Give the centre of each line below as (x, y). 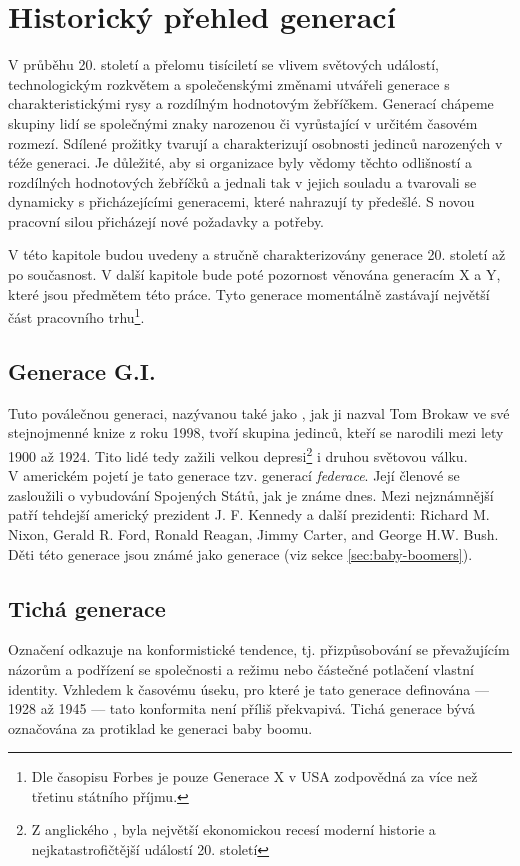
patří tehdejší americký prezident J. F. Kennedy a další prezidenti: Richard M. (249, 514)
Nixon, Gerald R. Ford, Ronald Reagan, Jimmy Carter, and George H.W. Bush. (253, 533)
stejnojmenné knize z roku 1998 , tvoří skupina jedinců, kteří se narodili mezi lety (256, 432)
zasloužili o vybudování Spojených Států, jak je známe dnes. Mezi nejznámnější (251, 494)
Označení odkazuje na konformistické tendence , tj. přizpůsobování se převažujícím (259, 649)
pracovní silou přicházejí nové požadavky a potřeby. (166, 220)
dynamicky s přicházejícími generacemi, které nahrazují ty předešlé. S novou (241, 201)
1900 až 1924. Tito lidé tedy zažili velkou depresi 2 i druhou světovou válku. (238, 454)
